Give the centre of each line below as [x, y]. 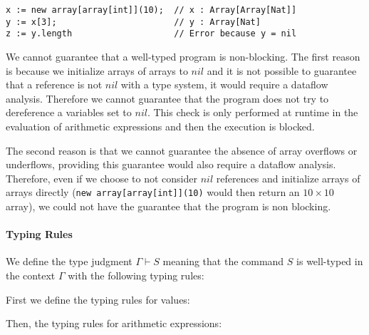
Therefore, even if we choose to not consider [102, 178]
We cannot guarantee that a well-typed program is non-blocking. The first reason [183, 56]
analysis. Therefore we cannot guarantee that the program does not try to [167, 98]
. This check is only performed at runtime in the [253, 112]
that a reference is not [54, 84]
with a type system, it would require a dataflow [224, 84]
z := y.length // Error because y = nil [151, 34]
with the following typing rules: [136, 275]
